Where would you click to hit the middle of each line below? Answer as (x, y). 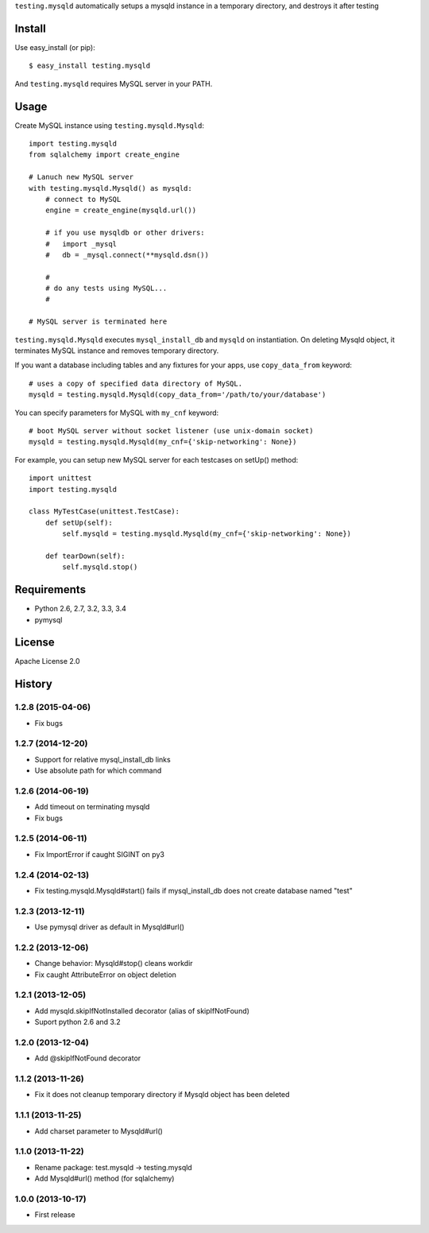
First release (55, 1215)
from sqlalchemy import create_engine (104, 155)
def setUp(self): (79, 522)
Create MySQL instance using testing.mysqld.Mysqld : (109, 125)
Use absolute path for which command (98, 770)
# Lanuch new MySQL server (81, 177)
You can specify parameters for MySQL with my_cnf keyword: (117, 413)
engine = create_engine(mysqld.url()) (121, 210)
